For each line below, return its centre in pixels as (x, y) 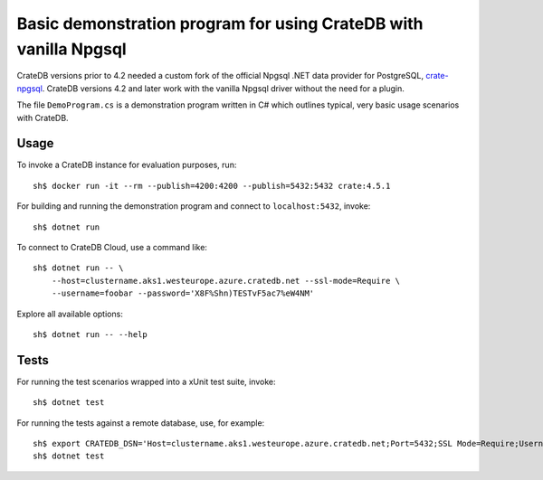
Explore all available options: (70, 314)
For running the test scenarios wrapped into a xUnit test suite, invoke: (146, 381)
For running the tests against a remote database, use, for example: (141, 423)
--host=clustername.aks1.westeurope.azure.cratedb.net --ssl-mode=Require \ (226, 281)
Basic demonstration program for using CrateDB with (220, 24)
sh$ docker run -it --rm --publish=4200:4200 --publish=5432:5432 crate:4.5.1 (212, 186)
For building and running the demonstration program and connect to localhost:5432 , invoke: (194, 206)
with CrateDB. (43, 118)
